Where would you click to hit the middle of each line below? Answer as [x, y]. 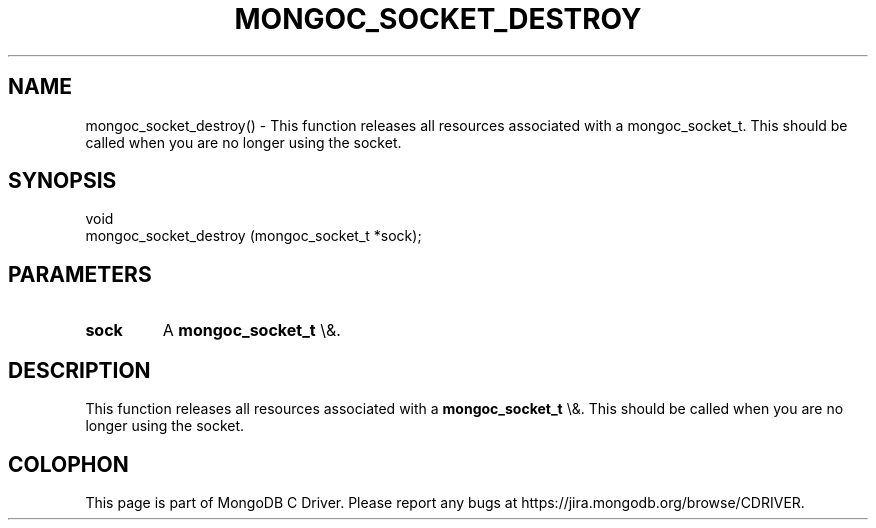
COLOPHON [68, 464]
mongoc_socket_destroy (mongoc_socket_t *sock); [253, 236]
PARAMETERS [80, 274]
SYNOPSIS [62, 181]
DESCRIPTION [79, 370]
